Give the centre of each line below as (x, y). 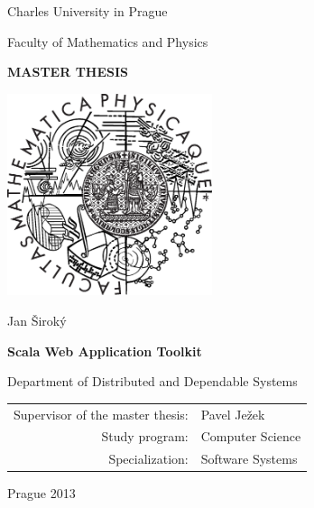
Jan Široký (37, 321)
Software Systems (249, 459)
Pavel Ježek (233, 414)
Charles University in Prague (88, 11)
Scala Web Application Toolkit (105, 351)
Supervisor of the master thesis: (101, 414)
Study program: (145, 436)
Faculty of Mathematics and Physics (108, 41)
